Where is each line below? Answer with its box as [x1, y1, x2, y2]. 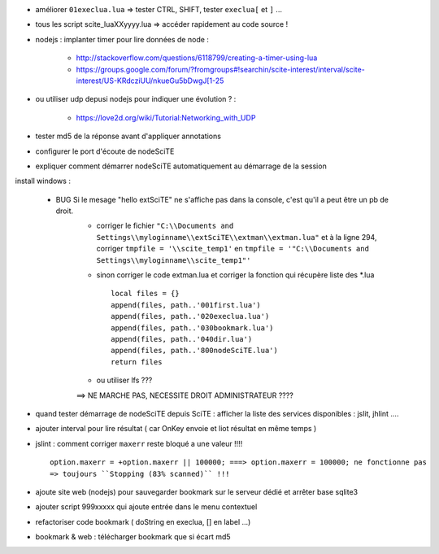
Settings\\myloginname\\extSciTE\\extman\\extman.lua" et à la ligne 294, [96, 232, 377, 242]
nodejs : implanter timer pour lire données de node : [35, 34, 209, 44]
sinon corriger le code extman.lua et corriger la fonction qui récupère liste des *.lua [96, 270, 375, 280]
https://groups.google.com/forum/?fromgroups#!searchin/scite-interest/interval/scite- [76, 64, 365, 74]
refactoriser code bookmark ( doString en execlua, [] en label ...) [35, 517, 251, 526]
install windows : [15, 176, 71, 186]
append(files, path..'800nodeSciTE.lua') [111, 346, 278, 356]
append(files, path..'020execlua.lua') [111, 312, 270, 321]
